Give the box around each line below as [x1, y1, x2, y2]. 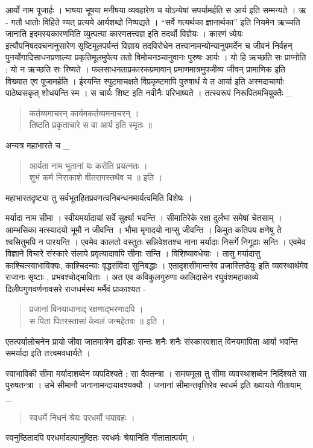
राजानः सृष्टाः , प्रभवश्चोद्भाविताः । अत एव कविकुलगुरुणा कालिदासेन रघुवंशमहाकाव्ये [5, 270, 259, 283]
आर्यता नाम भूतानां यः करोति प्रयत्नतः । [29, 159, 148, 171]
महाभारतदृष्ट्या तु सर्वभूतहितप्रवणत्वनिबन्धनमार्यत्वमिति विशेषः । [5, 191, 192, 203]
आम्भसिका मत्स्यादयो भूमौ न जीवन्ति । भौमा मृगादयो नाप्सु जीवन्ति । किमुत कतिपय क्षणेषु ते [5, 223, 282, 235]
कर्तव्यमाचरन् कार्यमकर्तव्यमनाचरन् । [29, 106, 139, 119]
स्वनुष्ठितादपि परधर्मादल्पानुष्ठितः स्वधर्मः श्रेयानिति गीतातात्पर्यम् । [5, 431, 196, 444]
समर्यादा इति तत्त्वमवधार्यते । [5, 347, 90, 359]
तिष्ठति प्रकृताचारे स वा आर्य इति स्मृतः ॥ [29, 118, 152, 131]
